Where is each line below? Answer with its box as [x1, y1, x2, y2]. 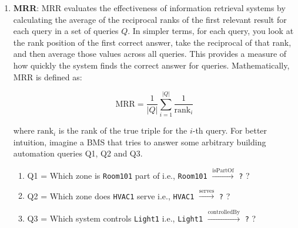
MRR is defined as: [13, 70, 82, 83]
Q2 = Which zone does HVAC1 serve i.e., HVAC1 [27, 189, 195, 202]
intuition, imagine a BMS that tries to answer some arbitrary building [13, 135, 266, 148]
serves [199, 188, 215, 194]
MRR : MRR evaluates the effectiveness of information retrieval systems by [13, 2, 286, 13]
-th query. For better [192, 124, 267, 137]
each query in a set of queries [13, 25, 119, 37]
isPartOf [212, 168, 234, 174]
